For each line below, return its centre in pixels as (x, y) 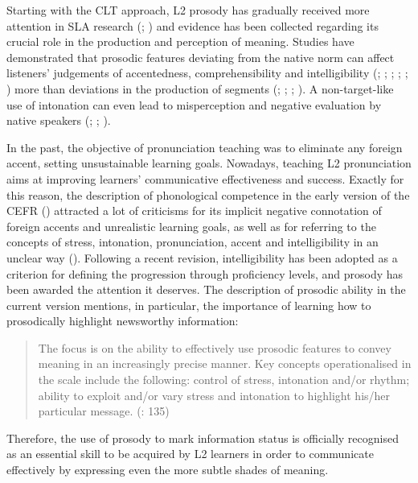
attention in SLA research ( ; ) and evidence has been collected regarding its (193, 25)
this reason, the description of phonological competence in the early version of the (208, 194)
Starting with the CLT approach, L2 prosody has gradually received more (188, 10)
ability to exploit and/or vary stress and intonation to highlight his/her (214, 395)
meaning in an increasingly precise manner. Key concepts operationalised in (225, 363)
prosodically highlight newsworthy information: (123, 321)
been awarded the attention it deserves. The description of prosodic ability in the (206, 289)
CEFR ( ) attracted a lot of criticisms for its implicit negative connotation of (194, 211)
